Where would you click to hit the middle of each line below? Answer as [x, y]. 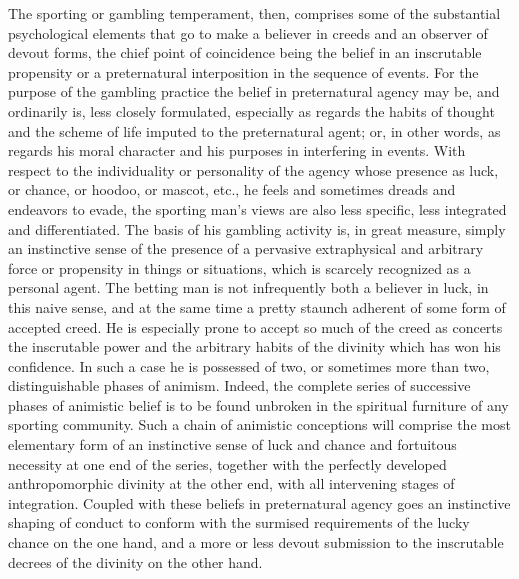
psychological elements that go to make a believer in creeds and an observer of [248, 32]
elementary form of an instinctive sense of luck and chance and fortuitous [232, 444]
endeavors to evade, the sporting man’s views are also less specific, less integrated [257, 208]
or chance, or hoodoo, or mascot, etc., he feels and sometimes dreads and [232, 189]
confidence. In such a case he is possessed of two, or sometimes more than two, [249, 365]
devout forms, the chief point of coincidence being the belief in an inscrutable [245, 52]
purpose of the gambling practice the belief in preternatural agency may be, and [254, 91]
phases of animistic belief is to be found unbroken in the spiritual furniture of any [258, 404]
